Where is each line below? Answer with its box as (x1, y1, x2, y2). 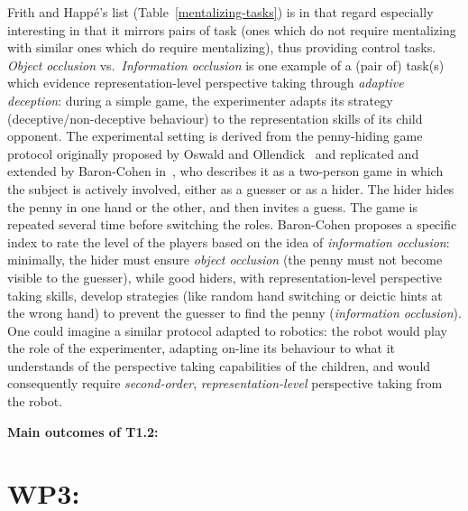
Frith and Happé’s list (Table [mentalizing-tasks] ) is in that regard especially (7, 3, 434, 21)
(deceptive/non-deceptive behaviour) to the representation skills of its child (7, 108, 423, 127)
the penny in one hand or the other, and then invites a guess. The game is (7, 197, 418, 216)
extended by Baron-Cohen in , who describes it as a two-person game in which (7, 162, 444, 181)
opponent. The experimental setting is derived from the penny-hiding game (7, 126, 423, 145)
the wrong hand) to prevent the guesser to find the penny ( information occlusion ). (7, 303, 462, 322)
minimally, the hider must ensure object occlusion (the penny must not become (7, 250, 443, 269)
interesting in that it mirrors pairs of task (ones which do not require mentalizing (7, 20, 456, 39)
